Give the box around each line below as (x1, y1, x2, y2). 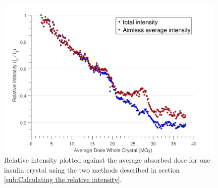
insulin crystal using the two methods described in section (4, 164, 180, 175)
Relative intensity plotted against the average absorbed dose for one (4, 155, 210, 165)
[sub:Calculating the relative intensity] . (4, 174, 122, 185)
